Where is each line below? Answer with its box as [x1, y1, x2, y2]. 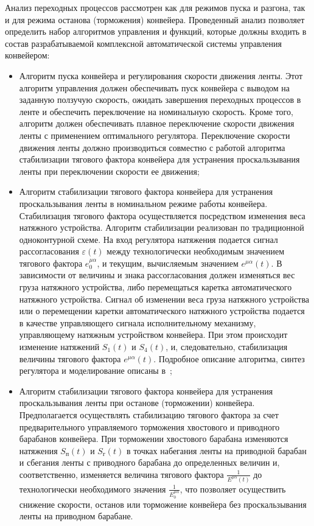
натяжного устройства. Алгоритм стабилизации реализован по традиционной [19, 221, 304, 234]
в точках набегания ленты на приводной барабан [126, 444, 307, 457]
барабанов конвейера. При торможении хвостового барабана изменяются [19, 432, 288, 445]
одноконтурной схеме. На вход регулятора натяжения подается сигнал [19, 233, 278, 245]
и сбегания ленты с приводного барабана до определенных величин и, [19, 456, 280, 469]
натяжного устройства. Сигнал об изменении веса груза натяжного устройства [19, 292, 310, 305]
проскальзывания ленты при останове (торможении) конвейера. [19, 396, 255, 409]
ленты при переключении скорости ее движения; [19, 164, 200, 177]
